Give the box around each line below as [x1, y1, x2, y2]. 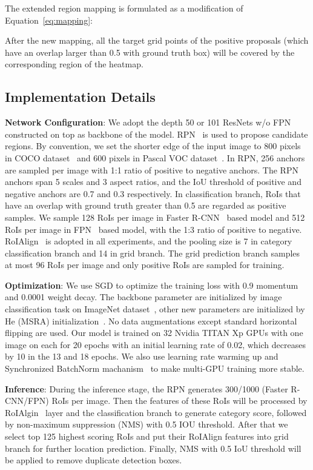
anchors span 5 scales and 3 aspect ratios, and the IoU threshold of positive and [5, 175, 301, 188]
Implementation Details [5, 87, 156, 106]
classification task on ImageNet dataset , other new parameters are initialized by [5, 303, 305, 315]
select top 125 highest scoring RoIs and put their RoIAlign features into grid [5, 430, 289, 443]
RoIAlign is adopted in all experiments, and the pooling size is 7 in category [5, 235, 292, 247]
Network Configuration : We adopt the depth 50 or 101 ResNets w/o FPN [5, 116, 291, 129]
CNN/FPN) [5, 394, 49, 407]
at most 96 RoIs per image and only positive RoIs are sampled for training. [5, 258, 285, 271]
